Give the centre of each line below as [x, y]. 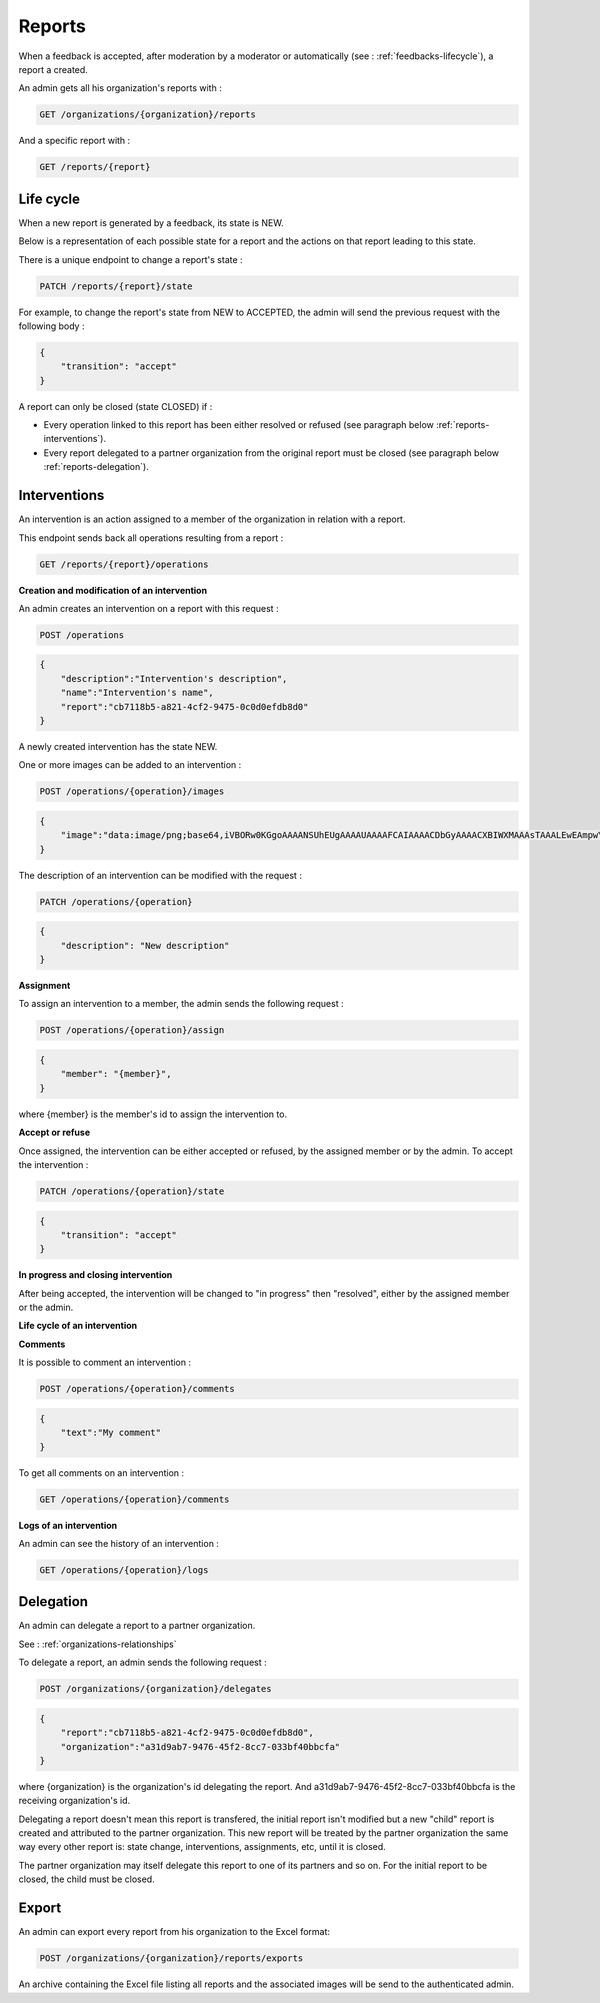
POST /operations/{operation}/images [132, 791]
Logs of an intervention [68, 1525]
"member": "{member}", [116, 1074]
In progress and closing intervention [95, 1275]
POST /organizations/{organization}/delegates [155, 1689]
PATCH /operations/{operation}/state [132, 1191]
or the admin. [46, 1307]
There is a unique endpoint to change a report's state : [131, 259]
